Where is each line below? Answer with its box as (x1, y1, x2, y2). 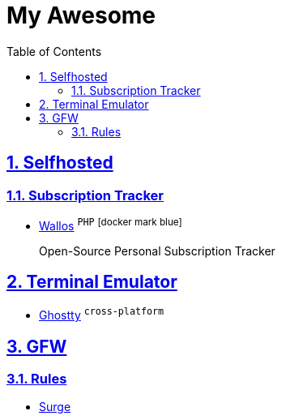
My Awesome (6, 2, 156, 29)
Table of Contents (6, 44, 102, 58)
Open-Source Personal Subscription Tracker (39, 243, 276, 258)
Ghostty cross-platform (39, 306, 164, 323)
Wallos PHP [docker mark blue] (39, 216, 182, 233)
